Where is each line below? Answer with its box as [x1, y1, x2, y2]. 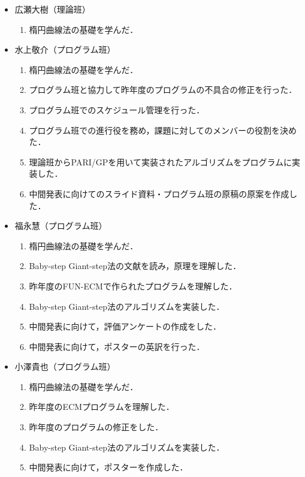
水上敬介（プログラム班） [14, 43, 116, 56]
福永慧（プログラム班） [14, 219, 107, 232]
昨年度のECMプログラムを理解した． [29, 400, 174, 413]
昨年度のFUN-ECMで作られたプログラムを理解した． [29, 279, 237, 292]
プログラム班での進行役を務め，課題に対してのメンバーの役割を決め [29, 123, 297, 136]
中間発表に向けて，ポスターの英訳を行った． [29, 340, 205, 352]
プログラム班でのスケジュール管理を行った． [29, 103, 205, 116]
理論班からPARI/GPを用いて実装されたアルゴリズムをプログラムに [29, 155, 292, 168]
